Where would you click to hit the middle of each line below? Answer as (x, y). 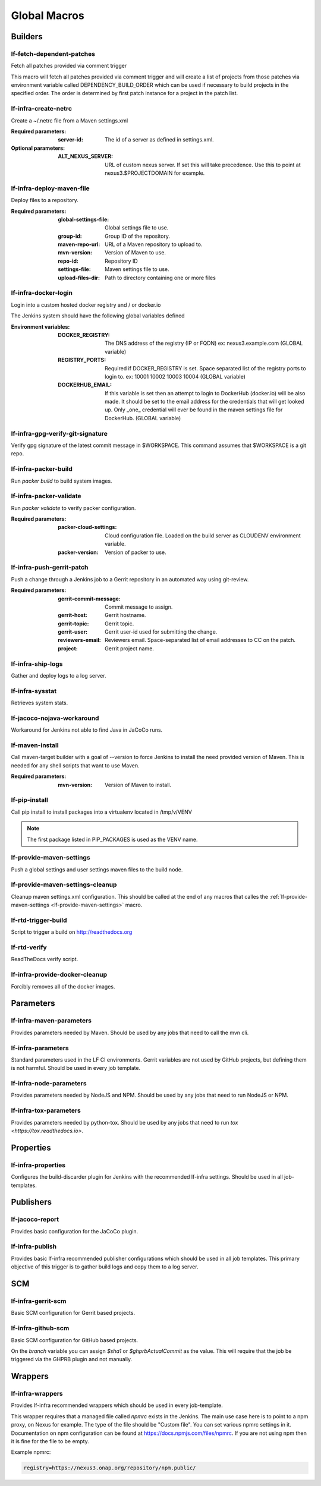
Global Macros (48, 15)
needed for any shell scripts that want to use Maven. (75, 765)
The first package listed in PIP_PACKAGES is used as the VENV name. (113, 839)
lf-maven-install (35, 745)
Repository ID (121, 261)
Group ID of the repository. (138, 236)
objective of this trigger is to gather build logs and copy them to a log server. (105, 1267)
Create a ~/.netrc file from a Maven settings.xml (70, 120)
